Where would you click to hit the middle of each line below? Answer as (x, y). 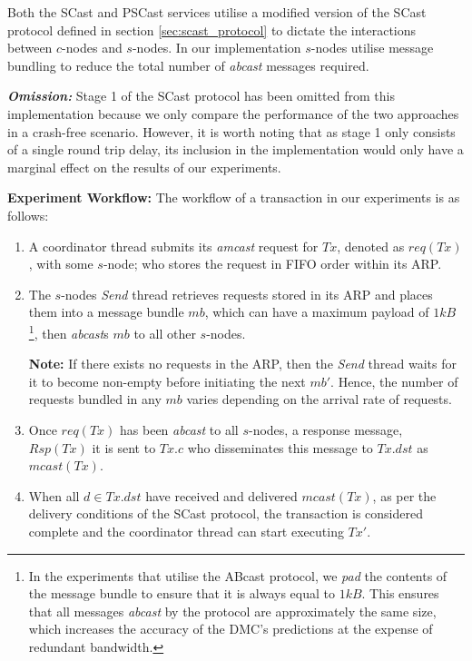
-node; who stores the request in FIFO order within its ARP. (272, 264)
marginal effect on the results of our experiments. (144, 167)
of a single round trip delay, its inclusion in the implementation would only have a (236, 149)
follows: (28, 215)
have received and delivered (221, 495)
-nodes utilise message (372, 48)
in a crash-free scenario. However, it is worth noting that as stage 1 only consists (231, 131)
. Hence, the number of (394, 381)
